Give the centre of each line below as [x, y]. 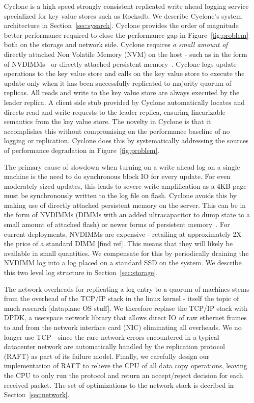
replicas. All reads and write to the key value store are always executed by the [122, 92]
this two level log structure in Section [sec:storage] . [81, 272]
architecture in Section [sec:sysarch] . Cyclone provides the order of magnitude [121, 25]
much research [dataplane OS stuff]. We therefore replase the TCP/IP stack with [126, 308]
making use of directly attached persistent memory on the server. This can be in [125, 205]
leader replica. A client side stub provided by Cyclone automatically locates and [124, 102]
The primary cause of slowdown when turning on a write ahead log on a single [122, 166]
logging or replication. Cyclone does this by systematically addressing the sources [126, 140]
